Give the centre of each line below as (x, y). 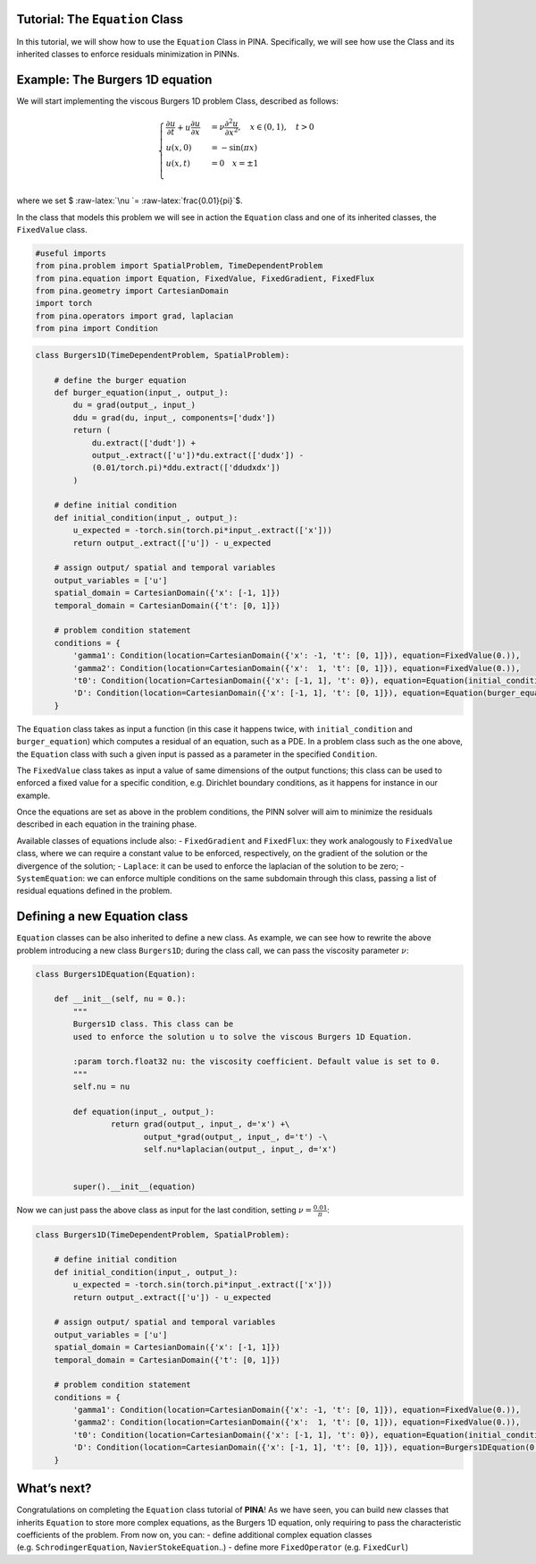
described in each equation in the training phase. (106, 824)
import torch (64, 303)
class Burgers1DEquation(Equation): (116, 974)
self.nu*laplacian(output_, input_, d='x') (240, 1149)
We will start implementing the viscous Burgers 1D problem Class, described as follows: (177, 101)
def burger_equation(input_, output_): (142, 392)
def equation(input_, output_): (143, 1111)
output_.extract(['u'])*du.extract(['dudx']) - (198, 455)
